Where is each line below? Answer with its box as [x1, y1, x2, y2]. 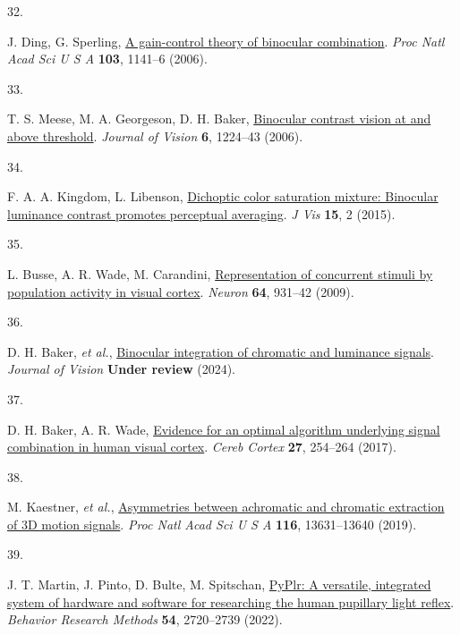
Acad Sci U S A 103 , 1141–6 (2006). [7, 49, 208, 68]
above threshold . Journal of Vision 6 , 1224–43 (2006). [7, 126, 303, 145]
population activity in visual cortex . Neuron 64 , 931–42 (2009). [7, 282, 354, 301]
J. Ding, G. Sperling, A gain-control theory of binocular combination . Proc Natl [7, 31, 445, 50]
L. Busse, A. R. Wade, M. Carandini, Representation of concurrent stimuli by [7, 264, 433, 283]
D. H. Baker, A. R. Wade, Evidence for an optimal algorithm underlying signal [7, 419, 440, 438]
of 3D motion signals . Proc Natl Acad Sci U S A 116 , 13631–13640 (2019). [7, 514, 417, 533]
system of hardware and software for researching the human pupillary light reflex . [7, 592, 455, 611]
